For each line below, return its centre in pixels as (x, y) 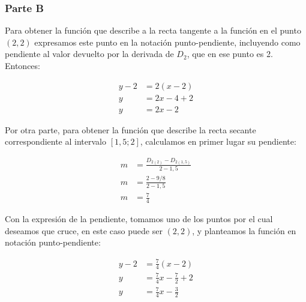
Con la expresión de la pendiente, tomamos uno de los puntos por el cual (139, 219)
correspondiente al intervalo (55, 141)
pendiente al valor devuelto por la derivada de (89, 54)
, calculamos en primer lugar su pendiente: (218, 141)
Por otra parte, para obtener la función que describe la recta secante (130, 129)
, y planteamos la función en (244, 230)
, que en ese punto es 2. (230, 54)
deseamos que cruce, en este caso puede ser (84, 230)
